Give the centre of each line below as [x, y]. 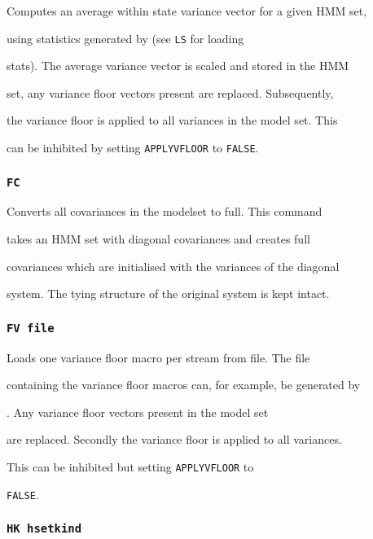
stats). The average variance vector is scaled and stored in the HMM [178, 66]
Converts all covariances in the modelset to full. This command [165, 211]
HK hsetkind [44, 529]
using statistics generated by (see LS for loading [125, 38]
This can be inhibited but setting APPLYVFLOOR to [130, 467]
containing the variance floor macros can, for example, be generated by [184, 385]
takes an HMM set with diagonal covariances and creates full [158, 239]
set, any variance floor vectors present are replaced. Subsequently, [170, 92]
